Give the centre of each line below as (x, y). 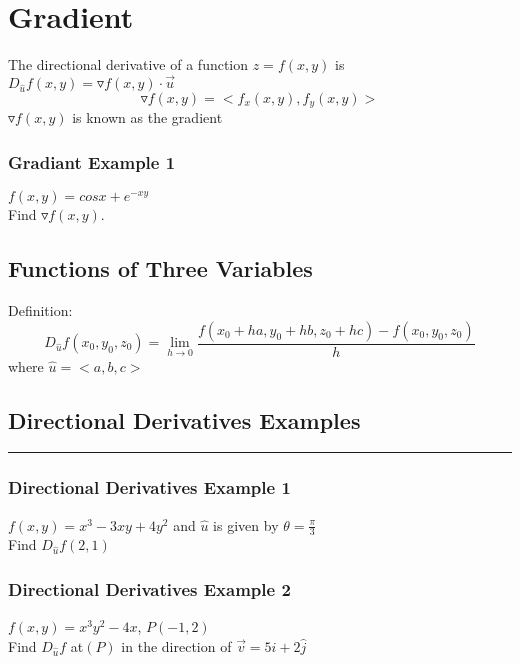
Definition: (40, 310)
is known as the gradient (147, 117)
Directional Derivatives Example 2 (149, 588)
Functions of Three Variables (160, 268)
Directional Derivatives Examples (184, 419)
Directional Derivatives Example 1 (149, 487)
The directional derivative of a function (128, 64)
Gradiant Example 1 (92, 161)
